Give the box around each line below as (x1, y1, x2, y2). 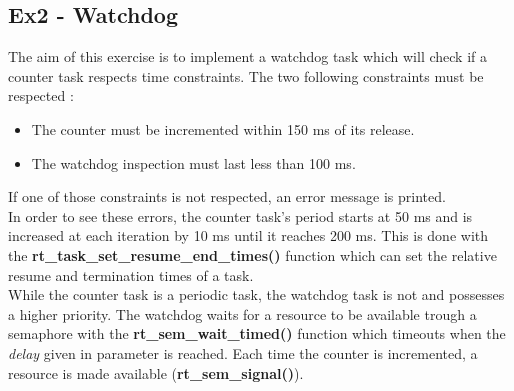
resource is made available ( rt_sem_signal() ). (8, 362, 304, 383)
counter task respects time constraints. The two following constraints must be (8, 65, 484, 86)
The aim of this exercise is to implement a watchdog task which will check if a (8, 46, 487, 67)
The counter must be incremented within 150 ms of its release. (31, 118, 415, 139)
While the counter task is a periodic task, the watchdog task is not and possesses (8, 284, 505, 305)
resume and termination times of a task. (8, 264, 254, 285)
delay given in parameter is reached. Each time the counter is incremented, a (8, 342, 478, 363)
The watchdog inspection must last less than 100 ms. (31, 152, 356, 173)
